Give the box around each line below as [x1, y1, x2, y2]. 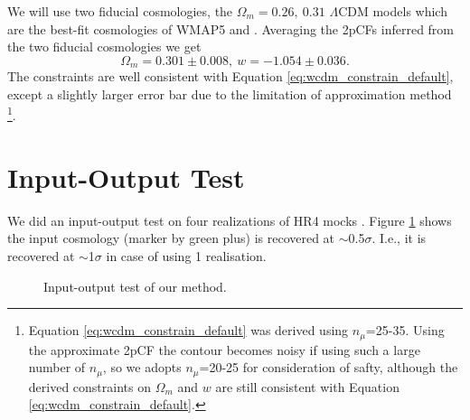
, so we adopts [102, 358, 182, 377]
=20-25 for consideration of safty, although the [199, 358, 458, 377]
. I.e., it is [371, 229, 427, 247]
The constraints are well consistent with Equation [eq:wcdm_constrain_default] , [7, 67, 454, 86]
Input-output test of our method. [43, 276, 227, 295]
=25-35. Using [365, 321, 445, 340]
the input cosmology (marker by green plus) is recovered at [7, 229, 335, 247]
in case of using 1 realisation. [106, 246, 267, 265]
